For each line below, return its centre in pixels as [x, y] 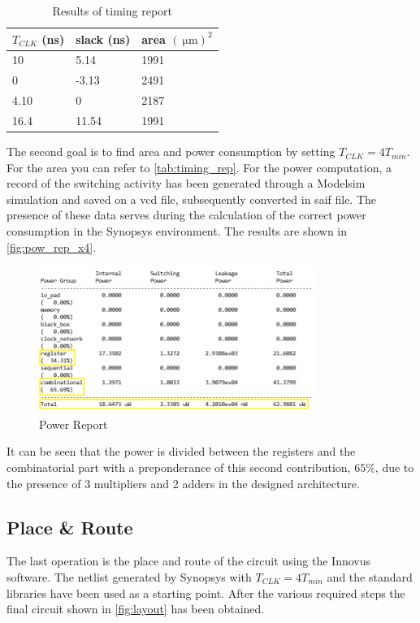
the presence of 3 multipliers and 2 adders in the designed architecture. [183, 483]
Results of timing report [113, 11]
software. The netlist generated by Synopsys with [129, 577]
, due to [394, 467]
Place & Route [70, 527]
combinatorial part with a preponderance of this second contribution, [179, 467]
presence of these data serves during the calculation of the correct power [186, 215]
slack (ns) [103, 39]
